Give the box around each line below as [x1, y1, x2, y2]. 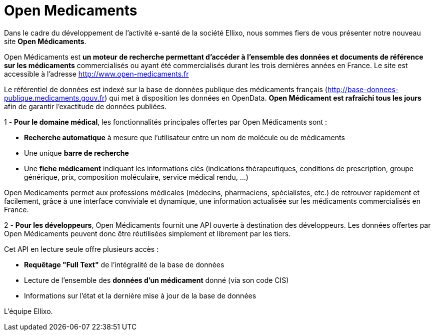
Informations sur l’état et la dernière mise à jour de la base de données [24, 291, 256, 300]
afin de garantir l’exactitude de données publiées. [4, 102, 167, 111]
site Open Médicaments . [4, 37, 86, 46]
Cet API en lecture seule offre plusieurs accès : [4, 244, 159, 253]
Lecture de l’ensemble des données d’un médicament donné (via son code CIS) [24, 275, 289, 284]
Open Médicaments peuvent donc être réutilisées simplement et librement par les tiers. [4, 229, 291, 238]
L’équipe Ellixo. [4, 306, 53, 315]
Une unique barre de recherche [24, 148, 129, 157]
